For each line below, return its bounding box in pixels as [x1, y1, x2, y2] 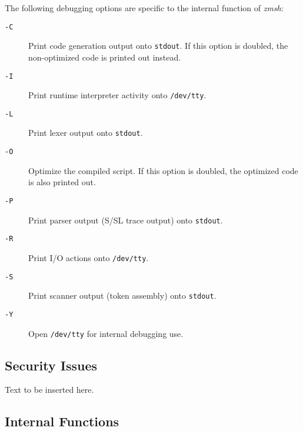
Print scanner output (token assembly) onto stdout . [28, 289, 217, 302]
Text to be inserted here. [5, 383, 94, 396]
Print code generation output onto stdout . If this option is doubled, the [28, 39, 288, 52]
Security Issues [5, 356, 98, 374]
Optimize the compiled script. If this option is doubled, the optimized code [28, 164, 298, 176]
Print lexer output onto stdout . [28, 126, 143, 139]
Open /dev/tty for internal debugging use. [28, 327, 184, 339]
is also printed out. [28, 176, 96, 188]
